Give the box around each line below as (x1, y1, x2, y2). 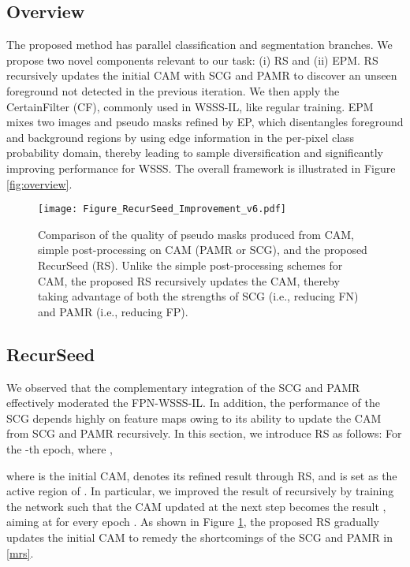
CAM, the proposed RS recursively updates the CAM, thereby (38, 272, 340, 289)
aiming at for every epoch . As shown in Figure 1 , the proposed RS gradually (6, 513, 379, 530)
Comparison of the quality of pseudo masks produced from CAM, (38, 226, 355, 242)
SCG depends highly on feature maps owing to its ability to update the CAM (6, 409, 382, 426)
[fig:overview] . (6, 175, 73, 192)
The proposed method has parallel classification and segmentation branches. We (6, 36, 393, 53)
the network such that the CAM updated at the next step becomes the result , (6, 498, 386, 514)
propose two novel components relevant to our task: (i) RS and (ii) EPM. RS (6, 51, 378, 68)
